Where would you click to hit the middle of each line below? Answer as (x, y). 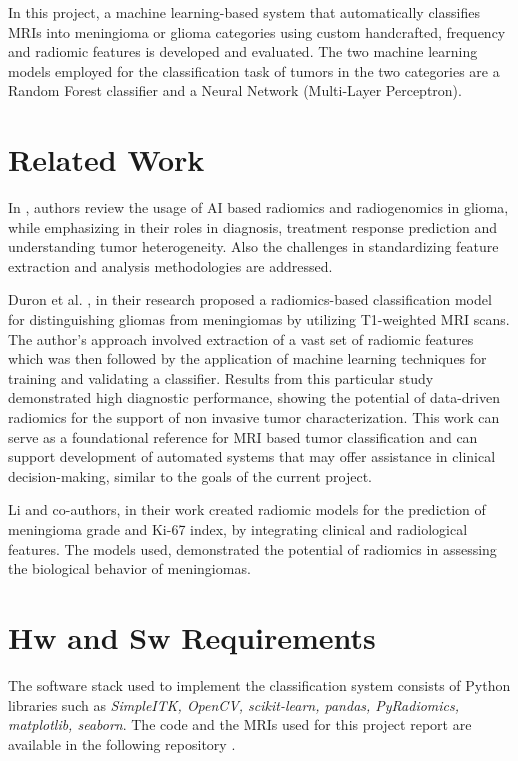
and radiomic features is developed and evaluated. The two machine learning (243, 51)
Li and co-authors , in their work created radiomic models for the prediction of (247, 509)
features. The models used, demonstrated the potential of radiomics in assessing (252, 548)
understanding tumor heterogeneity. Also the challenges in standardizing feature (253, 246)
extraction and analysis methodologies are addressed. (170, 265)
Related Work (106, 159)
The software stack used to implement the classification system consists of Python (259, 684)
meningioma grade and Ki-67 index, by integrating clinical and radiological (238, 529)
